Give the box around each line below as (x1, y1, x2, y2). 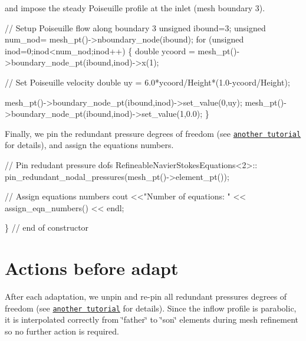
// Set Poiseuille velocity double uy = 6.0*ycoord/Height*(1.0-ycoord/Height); (5, 76, 290, 88)
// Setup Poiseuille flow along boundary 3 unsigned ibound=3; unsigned (5, 21, 266, 34)
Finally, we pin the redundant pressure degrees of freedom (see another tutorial (5, 127, 301, 139)
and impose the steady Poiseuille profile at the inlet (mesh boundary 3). (5, 2, 265, 14)
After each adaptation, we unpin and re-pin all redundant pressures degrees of (5, 290, 287, 303)
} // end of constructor (5, 221, 89, 234)
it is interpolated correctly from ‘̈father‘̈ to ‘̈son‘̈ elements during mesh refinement (5, 313, 298, 326)
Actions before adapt (5, 256, 179, 280)
